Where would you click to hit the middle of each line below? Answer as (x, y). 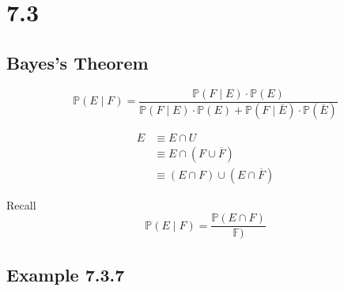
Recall (21, 204)
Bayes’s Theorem (77, 62)
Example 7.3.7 (66, 274)
